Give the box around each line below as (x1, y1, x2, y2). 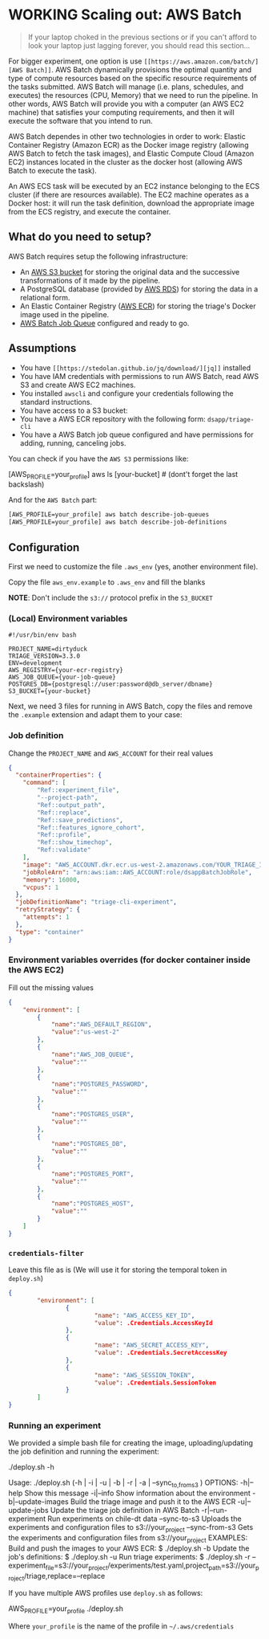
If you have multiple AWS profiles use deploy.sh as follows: (8, 1588, 203, 1598)
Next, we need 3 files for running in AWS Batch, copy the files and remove (8, 701, 253, 711)
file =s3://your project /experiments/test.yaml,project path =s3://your (45, 1560, 256, 1572)
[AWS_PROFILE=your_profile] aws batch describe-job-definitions (8, 518, 227, 527)
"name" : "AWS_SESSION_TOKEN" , (94, 1371, 195, 1379)
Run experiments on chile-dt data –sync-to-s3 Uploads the (47, 1514, 242, 1523)
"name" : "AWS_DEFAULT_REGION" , (50, 1021, 152, 1029)
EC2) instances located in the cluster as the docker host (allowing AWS (8, 157, 243, 166)
